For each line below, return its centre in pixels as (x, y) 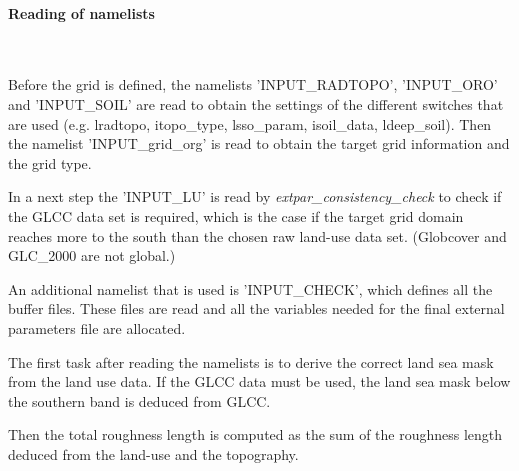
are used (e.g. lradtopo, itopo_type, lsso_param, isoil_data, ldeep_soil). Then (250, 123)
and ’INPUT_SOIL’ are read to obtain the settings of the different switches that (256, 103)
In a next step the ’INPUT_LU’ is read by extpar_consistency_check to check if (255, 196)
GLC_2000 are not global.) (92, 255)
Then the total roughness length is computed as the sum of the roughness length (255, 434)
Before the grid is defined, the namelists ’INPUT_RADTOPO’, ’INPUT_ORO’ (253, 84)
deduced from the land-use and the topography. (153, 453)
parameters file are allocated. (97, 327)
